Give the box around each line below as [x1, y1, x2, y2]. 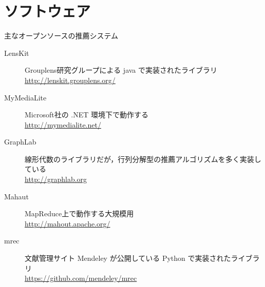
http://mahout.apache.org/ [25, 218, 110, 229]
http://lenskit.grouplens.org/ [25, 74, 116, 85]
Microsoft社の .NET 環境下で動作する [25, 109, 149, 120]
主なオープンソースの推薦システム [4, 30, 119, 41]
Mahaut [4, 191, 29, 201]
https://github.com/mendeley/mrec [25, 273, 137, 283]
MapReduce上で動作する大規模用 [25, 208, 134, 219]
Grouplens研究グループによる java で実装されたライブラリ [25, 65, 218, 75]
